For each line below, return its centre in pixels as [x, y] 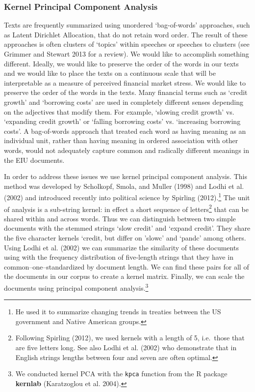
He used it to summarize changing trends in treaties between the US [118, 312]
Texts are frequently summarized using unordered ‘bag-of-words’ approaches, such [127, 25]
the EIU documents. [34, 160]
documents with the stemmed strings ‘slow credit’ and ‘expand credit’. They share [127, 228]
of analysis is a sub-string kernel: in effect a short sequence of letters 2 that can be [126, 208]
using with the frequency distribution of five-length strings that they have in [119, 257]
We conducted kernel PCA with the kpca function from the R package [121, 374]
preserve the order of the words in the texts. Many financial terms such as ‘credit [126, 92]
